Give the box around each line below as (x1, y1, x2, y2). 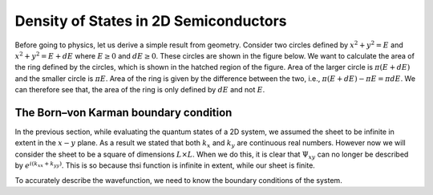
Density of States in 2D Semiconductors (14, 12, 288, 30)
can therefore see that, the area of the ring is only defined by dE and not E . (14, 85, 265, 95)
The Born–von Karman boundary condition (14, 105, 233, 120)
